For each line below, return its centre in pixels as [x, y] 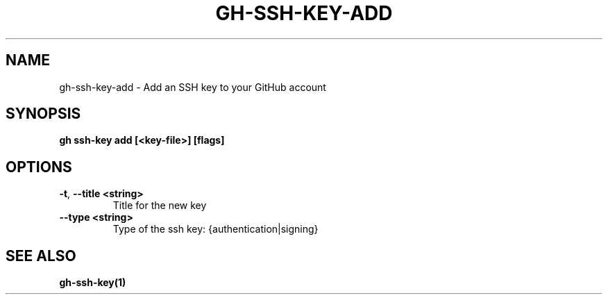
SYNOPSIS [43, 114]
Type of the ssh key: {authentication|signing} [216, 229]
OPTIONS [39, 167]
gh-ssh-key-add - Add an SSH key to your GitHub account [193, 87]
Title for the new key [160, 206]
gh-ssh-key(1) [93, 283]
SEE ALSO [41, 256]
